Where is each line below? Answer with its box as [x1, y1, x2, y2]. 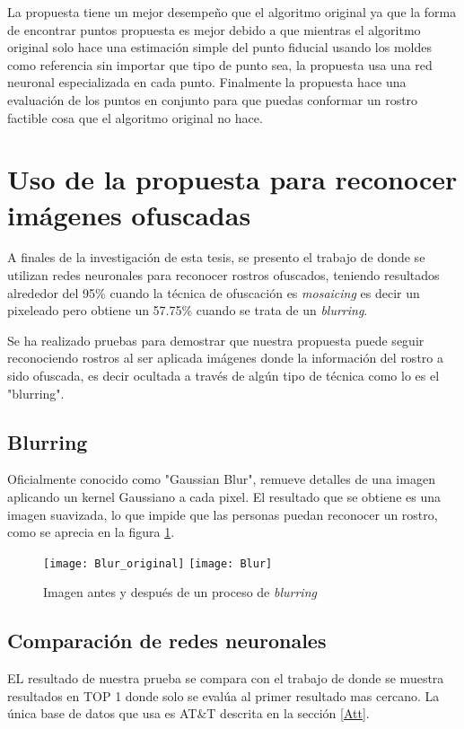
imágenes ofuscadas [7, 196, 251, 233]
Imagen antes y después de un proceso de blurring [43, 583, 317, 602]
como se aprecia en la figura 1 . [7, 523, 175, 541]
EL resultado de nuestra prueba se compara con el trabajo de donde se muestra [7, 669, 444, 688]
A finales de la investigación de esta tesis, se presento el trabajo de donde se [7, 248, 425, 267]
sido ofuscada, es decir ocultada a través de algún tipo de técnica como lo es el [7, 366, 440, 385]
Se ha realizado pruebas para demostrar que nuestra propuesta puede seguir [7, 330, 425, 349]
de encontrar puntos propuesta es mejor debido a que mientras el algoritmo [7, 20, 421, 39]
